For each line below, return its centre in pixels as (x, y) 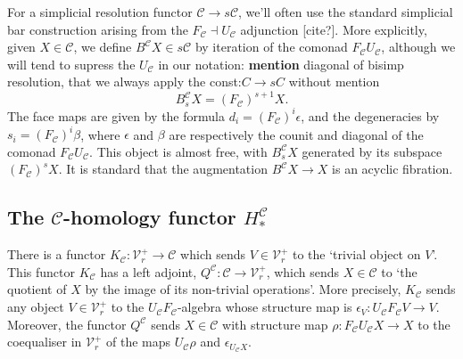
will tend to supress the (71, 64)
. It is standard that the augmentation (163, 169)
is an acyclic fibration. (393, 169)
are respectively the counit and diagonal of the (296, 134)
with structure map (275, 324)
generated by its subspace (372, 151)
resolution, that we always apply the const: (124, 82)
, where (100, 134)
